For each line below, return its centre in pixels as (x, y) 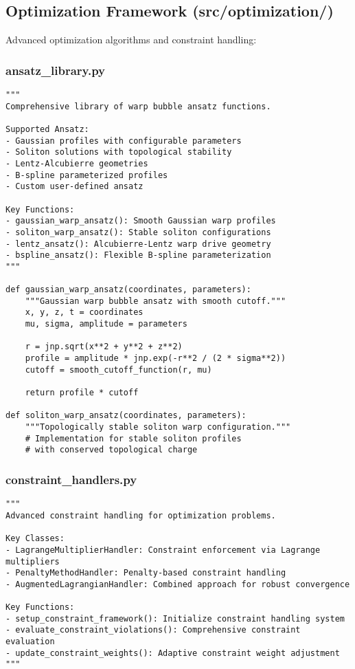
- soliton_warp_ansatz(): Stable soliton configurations (138, 232)
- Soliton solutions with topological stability (119, 152)
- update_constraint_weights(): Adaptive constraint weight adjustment (173, 653)
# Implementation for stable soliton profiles (133, 438)
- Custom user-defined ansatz (75, 187)
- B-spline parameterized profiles (87, 175)
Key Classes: (35, 539)
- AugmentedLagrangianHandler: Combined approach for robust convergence (178, 584)
